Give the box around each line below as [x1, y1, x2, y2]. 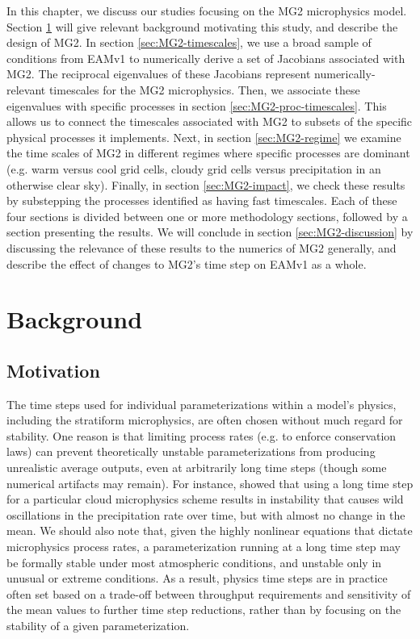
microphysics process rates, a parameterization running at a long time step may [6, 538, 401, 555]
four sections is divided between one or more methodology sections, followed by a [6, 207, 408, 224]
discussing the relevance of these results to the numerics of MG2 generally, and [6, 239, 397, 256]
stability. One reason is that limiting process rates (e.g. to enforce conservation [6, 427, 397, 444]
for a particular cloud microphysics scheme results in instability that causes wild [6, 491, 404, 507]
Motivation [6, 357, 100, 382]
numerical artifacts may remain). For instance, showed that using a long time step [6, 474, 414, 491]
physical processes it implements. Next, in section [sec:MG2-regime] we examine [6, 128, 401, 145]
